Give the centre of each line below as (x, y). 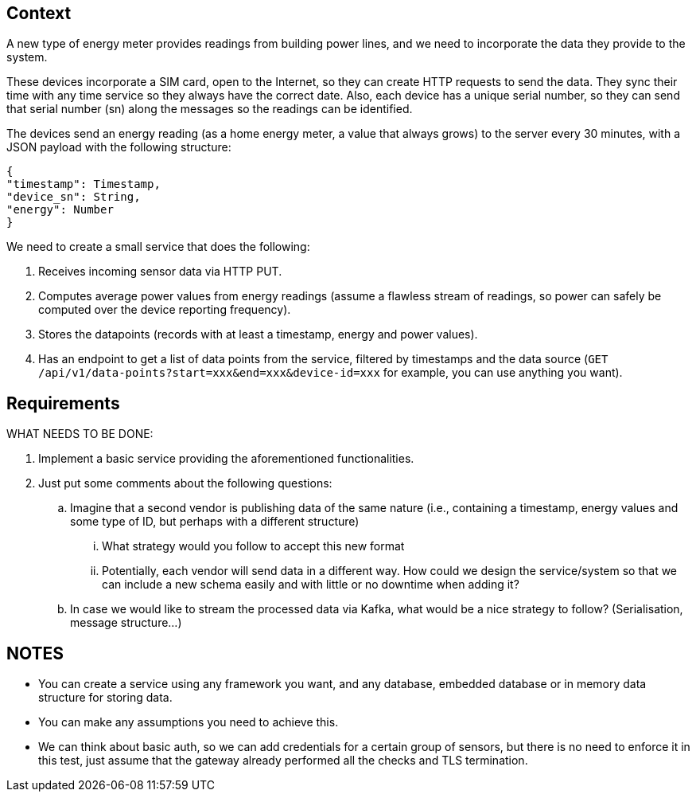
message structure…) (126, 623)
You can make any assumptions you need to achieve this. (189, 722)
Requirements (63, 403)
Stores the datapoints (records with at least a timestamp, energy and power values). (258, 334)
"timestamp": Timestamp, (84, 184)
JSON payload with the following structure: (119, 147)
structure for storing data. (105, 698)
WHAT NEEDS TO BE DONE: (80, 434)
